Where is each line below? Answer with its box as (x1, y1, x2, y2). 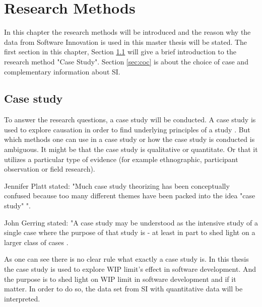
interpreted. (4, 293, 40, 303)
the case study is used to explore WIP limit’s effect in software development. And (4, 264, 256, 274)
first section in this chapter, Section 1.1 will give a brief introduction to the (4, 46, 236, 57)
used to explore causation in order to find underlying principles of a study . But (4, 124, 250, 134)
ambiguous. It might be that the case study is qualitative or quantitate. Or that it (4, 144, 258, 155)
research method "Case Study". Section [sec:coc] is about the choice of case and (4, 56, 248, 66)
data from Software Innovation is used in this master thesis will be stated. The (4, 36, 247, 47)
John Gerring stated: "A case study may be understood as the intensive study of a (4, 217, 258, 227)
